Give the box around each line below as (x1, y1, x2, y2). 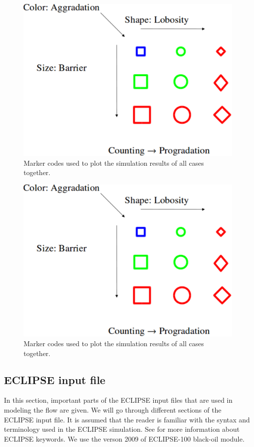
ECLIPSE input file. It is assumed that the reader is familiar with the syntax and (4, 414, 250, 424)
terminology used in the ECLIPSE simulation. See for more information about (4, 424, 240, 434)
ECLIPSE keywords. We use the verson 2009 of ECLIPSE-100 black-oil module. (4, 433, 245, 444)
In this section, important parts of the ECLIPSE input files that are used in (4, 395, 233, 405)
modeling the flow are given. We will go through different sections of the (4, 404, 222, 415)
